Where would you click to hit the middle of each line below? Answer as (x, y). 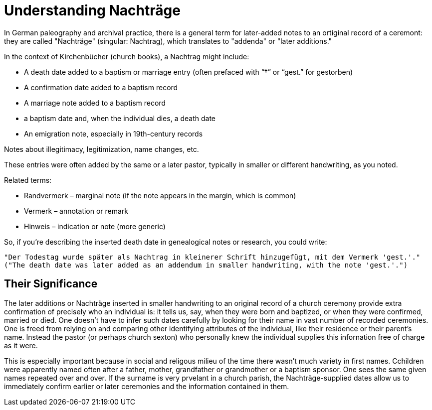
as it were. (21, 345)
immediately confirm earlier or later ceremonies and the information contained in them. (147, 386)
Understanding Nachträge (92, 10)
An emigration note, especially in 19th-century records (113, 134)
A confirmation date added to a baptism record (101, 87)
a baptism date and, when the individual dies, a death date (120, 118)
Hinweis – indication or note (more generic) (95, 226)
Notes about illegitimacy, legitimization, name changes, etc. (102, 149)
